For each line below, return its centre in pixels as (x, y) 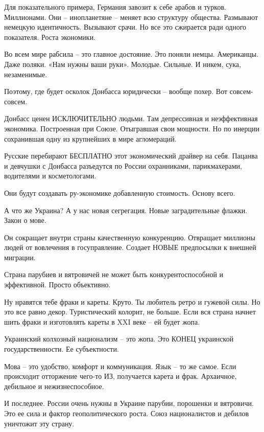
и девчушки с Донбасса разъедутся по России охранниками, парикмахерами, (123, 165)
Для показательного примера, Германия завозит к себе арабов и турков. (115, 7)
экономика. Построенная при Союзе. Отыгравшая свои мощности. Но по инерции (132, 128)
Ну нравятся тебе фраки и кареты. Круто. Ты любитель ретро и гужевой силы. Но (132, 301)
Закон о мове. (25, 220)
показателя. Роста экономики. (50, 37)
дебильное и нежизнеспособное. (54, 386)
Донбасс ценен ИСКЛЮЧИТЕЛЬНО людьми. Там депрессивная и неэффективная (131, 118)
